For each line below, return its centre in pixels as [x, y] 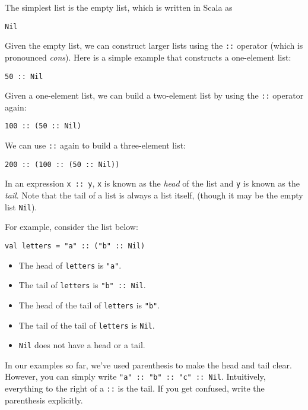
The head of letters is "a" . [70, 265]
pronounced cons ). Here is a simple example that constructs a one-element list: [148, 57]
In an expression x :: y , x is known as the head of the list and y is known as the [152, 183]
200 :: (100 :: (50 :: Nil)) [62, 164]
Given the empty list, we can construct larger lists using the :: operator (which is [154, 45]
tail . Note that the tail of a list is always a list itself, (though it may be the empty [154, 195]
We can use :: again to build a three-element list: [96, 145]
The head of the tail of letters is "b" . [89, 305]
